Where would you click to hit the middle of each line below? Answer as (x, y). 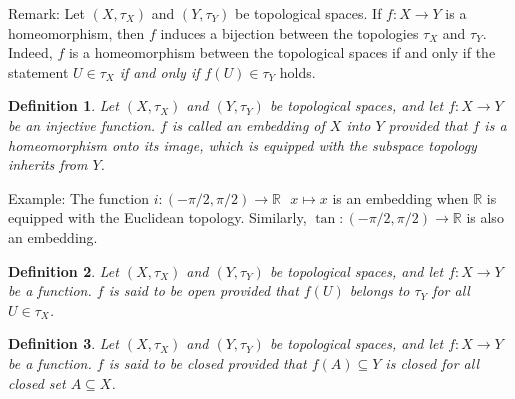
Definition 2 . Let (63, 270)
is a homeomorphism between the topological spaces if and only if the (282, 52)
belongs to (379, 290)
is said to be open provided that (203, 290)
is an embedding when (400, 197)
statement (38, 71)
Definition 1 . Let (63, 105)
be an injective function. (82, 124)
